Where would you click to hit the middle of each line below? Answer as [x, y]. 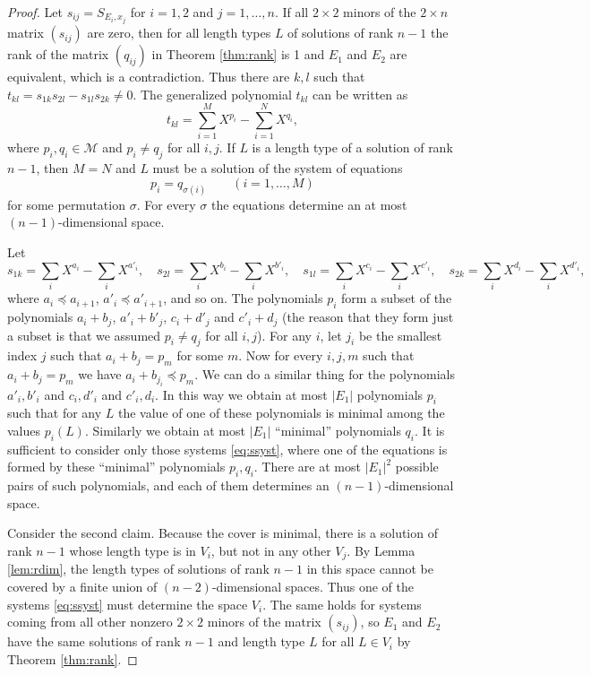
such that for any [55, 413]
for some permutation [66, 204]
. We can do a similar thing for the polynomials [325, 374]
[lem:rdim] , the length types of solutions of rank [138, 569]
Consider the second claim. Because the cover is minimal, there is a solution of [223, 533]
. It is [430, 430]
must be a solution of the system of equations [278, 168]
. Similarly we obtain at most [165, 430]
